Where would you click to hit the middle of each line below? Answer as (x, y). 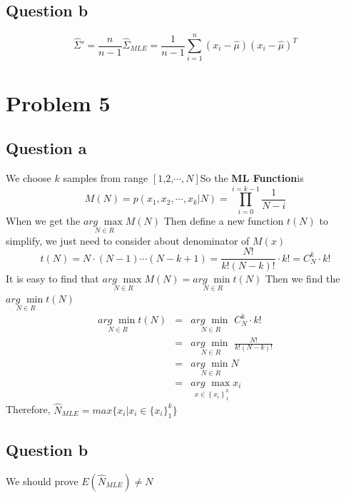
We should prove (42, 481)
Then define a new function (224, 220)
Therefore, (28, 409)
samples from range (106, 177)
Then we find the (302, 278)
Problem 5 (58, 102)
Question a (46, 148)
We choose (29, 177)
